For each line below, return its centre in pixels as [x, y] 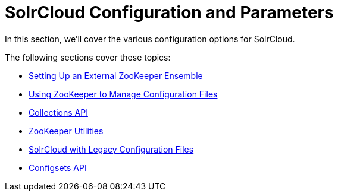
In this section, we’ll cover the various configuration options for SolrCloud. [150, 39]
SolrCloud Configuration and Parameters [169, 12]
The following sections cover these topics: [88, 57]
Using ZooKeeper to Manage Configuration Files [123, 94]
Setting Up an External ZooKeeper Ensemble [116, 75]
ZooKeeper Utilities [66, 131]
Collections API [58, 112]
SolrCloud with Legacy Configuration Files [111, 149]
